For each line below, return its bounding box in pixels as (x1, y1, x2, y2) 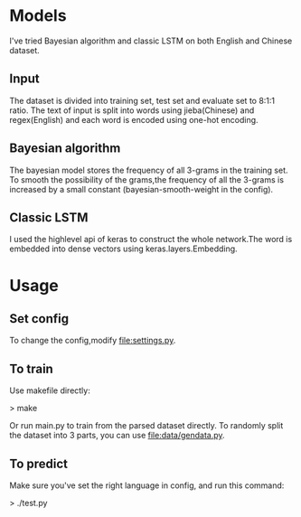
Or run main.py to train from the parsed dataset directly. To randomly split (9, 420, 284, 431)
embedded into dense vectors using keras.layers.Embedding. (9, 243, 238, 254)
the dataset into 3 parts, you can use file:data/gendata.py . (9, 430, 225, 441)
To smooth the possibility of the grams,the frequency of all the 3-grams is (9, 174, 285, 185)
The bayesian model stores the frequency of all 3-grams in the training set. (9, 164, 288, 175)
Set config (9, 311, 70, 326)
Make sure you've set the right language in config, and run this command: (9, 480, 285, 491)
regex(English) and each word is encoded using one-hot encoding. (9, 114, 259, 125)
